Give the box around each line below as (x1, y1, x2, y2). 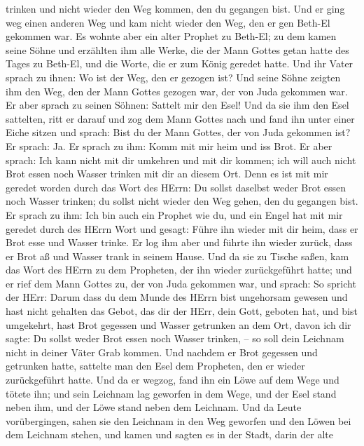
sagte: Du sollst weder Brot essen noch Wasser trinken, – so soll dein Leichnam (6, 331, 344, 346)
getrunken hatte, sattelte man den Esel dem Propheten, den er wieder (6, 358, 305, 373)
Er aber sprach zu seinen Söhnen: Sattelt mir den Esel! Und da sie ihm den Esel (6, 97, 349, 112)
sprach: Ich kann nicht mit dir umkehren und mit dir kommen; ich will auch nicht (6, 152, 356, 167)
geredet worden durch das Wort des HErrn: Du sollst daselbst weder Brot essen (6, 180, 346, 194)
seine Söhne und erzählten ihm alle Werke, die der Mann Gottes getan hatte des (6, 42, 349, 57)
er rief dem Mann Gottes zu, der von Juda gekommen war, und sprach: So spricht (6, 276, 356, 290)
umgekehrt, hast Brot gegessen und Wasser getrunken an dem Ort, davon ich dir (6, 317, 351, 332)
